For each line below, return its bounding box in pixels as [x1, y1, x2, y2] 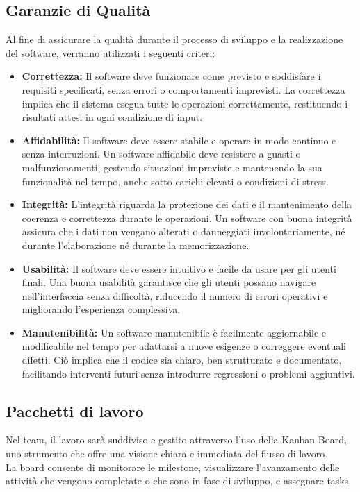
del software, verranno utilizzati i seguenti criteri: [6, 45, 215, 60]
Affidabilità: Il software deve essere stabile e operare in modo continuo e [22, 133, 336, 147]
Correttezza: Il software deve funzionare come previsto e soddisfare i [22, 69, 321, 83]
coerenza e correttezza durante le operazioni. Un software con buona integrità [22, 210, 352, 225]
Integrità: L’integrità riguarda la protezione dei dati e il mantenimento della [22, 197, 352, 212]
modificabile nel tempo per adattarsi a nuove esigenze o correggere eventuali [22, 339, 346, 353]
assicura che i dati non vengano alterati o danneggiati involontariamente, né [22, 224, 345, 239]
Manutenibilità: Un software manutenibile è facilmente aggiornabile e [22, 325, 327, 339]
